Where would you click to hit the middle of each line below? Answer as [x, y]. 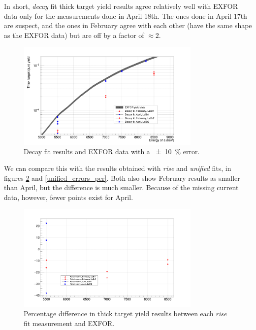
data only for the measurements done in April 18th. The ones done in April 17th [126, 16]
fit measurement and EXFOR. [69, 323]
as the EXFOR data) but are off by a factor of [74, 35]
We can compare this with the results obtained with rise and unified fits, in [118, 168]
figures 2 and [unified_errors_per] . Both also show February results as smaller [122, 178]
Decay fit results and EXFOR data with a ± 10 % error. [112, 151]
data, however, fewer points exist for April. [69, 197]
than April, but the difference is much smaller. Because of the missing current [121, 187]
